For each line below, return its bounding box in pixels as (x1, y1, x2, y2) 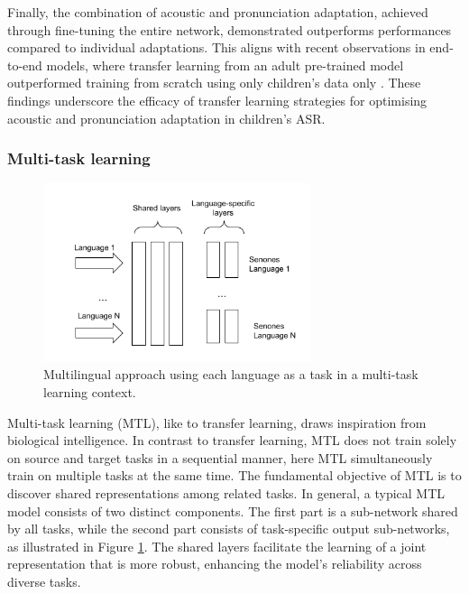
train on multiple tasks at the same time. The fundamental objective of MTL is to (7, 466, 462, 485)
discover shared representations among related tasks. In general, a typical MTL (7, 483, 446, 502)
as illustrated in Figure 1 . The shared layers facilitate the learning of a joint (7, 536, 427, 555)
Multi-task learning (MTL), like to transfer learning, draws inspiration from (7, 413, 427, 432)
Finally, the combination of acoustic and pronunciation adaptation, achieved (7, 3, 428, 21)
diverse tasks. (7, 571, 81, 590)
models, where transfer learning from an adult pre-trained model (46, 55, 404, 74)
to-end (7, 55, 42, 74)
